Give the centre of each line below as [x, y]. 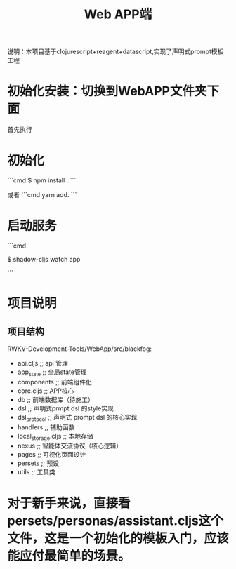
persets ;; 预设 [38, 463]
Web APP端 [118, 14]
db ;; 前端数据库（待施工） [56, 399]
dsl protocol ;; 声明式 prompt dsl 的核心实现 [77, 418]
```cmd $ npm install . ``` [42, 180]
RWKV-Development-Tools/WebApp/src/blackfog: [80, 349]
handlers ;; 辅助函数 [46, 427]
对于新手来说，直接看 [69, 503]
